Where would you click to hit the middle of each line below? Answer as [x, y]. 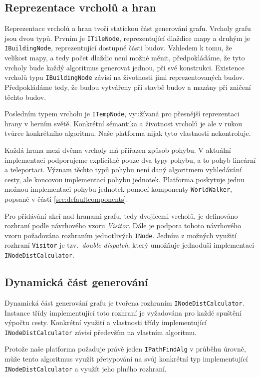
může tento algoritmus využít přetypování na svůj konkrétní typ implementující [126, 359]
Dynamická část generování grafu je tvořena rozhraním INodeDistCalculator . [125, 302]
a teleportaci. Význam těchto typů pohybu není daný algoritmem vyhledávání [123, 170]
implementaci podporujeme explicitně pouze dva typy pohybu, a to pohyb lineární [130, 160]
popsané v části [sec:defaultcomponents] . [66, 199]
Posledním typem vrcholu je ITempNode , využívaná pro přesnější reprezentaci [122, 114]
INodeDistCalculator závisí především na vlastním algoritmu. [101, 332]
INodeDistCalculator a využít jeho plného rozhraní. [86, 368]
